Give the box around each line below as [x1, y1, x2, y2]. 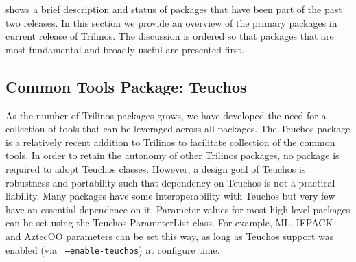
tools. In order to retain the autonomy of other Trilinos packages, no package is [5, 148, 340, 163]
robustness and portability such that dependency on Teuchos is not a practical [5, 175, 335, 189]
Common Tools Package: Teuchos [5, 75, 247, 97]
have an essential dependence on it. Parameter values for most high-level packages [5, 202, 351, 216]
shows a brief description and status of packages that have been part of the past [5, 2, 342, 16]
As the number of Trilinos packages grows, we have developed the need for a [5, 108, 327, 122]
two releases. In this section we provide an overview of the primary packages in [5, 15, 337, 29]
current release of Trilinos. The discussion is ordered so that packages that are [5, 29, 334, 43]
